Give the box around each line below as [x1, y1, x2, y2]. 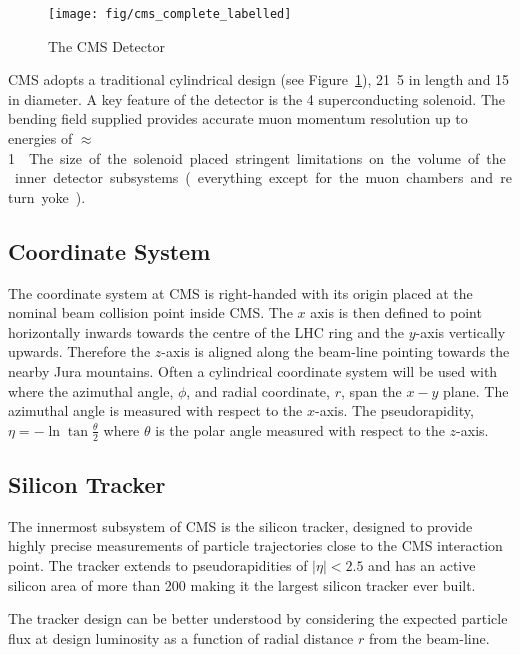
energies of [8, 128, 73, 149]
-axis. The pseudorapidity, [314, 400, 474, 421]
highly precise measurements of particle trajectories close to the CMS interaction [8, 535, 503, 556]
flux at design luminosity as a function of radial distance [8, 627, 354, 648]
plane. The [443, 380, 509, 401]
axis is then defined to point [310, 302, 482, 323]
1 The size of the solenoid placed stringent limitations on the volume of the [8, 147, 506, 168]
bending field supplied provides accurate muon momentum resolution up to [8, 108, 468, 129]
